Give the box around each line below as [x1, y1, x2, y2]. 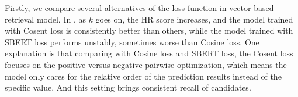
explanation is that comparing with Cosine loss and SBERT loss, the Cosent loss [5, 47, 293, 59]
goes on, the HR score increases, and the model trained [95, 13, 293, 25]
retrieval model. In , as [5, 13, 86, 25]
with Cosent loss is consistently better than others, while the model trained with [5, 24, 293, 37]
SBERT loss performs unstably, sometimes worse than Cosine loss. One [5, 35, 259, 48]
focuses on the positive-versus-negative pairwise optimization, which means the [5, 58, 287, 70]
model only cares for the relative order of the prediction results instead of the [5, 70, 282, 82]
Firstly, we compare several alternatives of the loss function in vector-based [5, 2, 274, 13]
